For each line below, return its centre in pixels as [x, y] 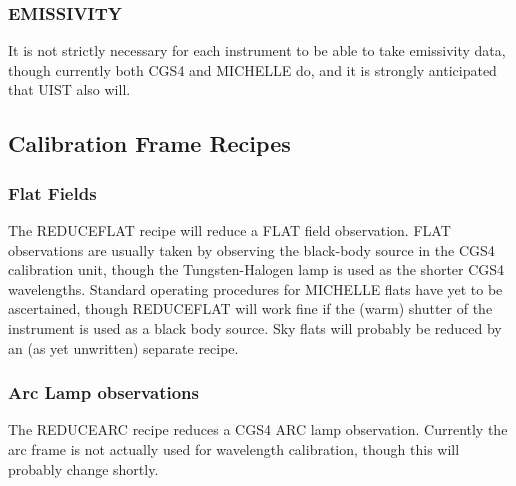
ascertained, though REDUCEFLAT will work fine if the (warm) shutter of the [250, 308]
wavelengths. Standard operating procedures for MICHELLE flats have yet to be [255, 288]
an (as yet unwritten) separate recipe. [123, 347]
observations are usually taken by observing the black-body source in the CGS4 [251, 249]
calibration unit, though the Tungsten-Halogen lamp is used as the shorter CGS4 [256, 269]
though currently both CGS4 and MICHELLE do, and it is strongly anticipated [252, 69]
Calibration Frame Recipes [149, 143]
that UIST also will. [69, 89]
